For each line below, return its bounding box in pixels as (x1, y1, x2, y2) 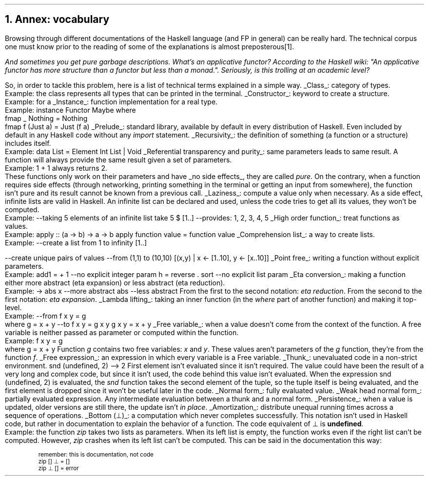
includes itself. (5, 139, 51, 147)
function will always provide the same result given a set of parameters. (5, 155, 232, 164)
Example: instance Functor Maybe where (5, 105, 136, 114)
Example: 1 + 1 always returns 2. (5, 163, 108, 172)
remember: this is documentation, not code (38, 451, 154, 458)
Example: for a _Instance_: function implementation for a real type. (5, 97, 218, 106)
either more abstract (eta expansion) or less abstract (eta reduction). (5, 278, 225, 287)
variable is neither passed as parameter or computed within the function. (5, 328, 239, 337)
